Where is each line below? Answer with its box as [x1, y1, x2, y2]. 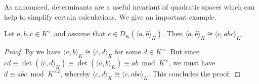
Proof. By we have [4, 46, 61, 57]
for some [114, 46, 141, 57]
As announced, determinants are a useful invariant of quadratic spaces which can [4, 2, 255, 12]
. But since [166, 46, 200, 57]
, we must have [169, 57, 215, 67]
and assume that [54, 28, 106, 39]
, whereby [60, 68, 91, 78]
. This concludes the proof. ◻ [148, 68, 241, 78]
